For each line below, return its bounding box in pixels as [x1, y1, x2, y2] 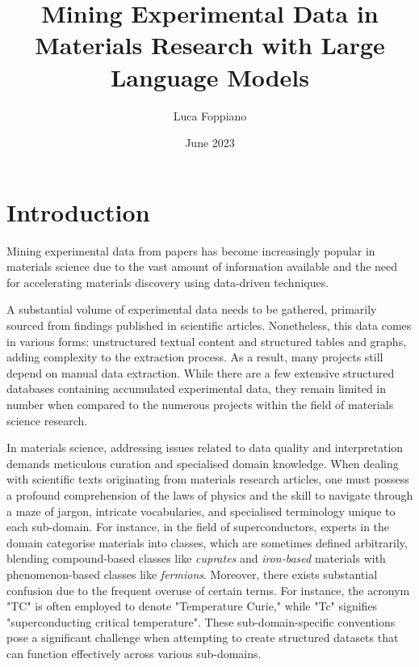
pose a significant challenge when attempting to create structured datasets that [6, 629, 399, 646]
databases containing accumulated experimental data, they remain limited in [6, 380, 387, 397]
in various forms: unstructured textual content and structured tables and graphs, [6, 332, 407, 349]
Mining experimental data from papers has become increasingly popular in [6, 242, 375, 259]
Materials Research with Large [35, 28, 385, 61]
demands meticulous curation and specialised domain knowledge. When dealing [6, 454, 399, 471]
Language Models [110, 60, 309, 93]
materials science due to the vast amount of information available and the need [6, 258, 398, 275]
